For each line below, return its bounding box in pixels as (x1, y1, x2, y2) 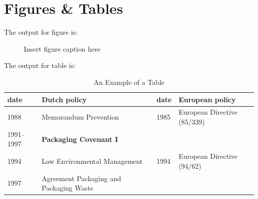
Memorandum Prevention (41, 112, 119, 122)
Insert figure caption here (24, 43, 101, 54)
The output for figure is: (4, 27, 78, 37)
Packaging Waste (41, 183, 94, 193)
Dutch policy (41, 94, 87, 104)
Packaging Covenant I (41, 133, 118, 144)
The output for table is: (4, 60, 76, 70)
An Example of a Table (93, 76, 165, 87)
